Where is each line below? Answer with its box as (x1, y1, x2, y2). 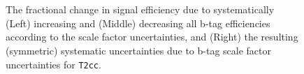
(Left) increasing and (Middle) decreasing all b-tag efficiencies (6, 15, 270, 30)
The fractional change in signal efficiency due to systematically (6, 2, 275, 17)
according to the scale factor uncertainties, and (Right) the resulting (6, 29, 298, 44)
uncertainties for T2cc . (6, 57, 101, 71)
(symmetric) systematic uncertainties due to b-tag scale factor (6, 43, 272, 57)
